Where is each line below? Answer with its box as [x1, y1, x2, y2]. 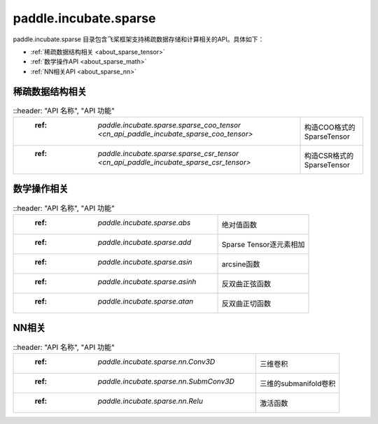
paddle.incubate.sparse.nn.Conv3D [97, 357, 216, 367]
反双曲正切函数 [221, 298, 272, 308]
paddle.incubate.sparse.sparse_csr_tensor [97, 149, 239, 158]
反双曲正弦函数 [221, 278, 272, 288]
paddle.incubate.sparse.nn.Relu [97, 396, 203, 406]
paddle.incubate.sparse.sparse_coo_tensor [97, 120, 241, 129]
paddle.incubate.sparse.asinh [97, 276, 197, 286]
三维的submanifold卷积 [259, 379, 336, 388]
